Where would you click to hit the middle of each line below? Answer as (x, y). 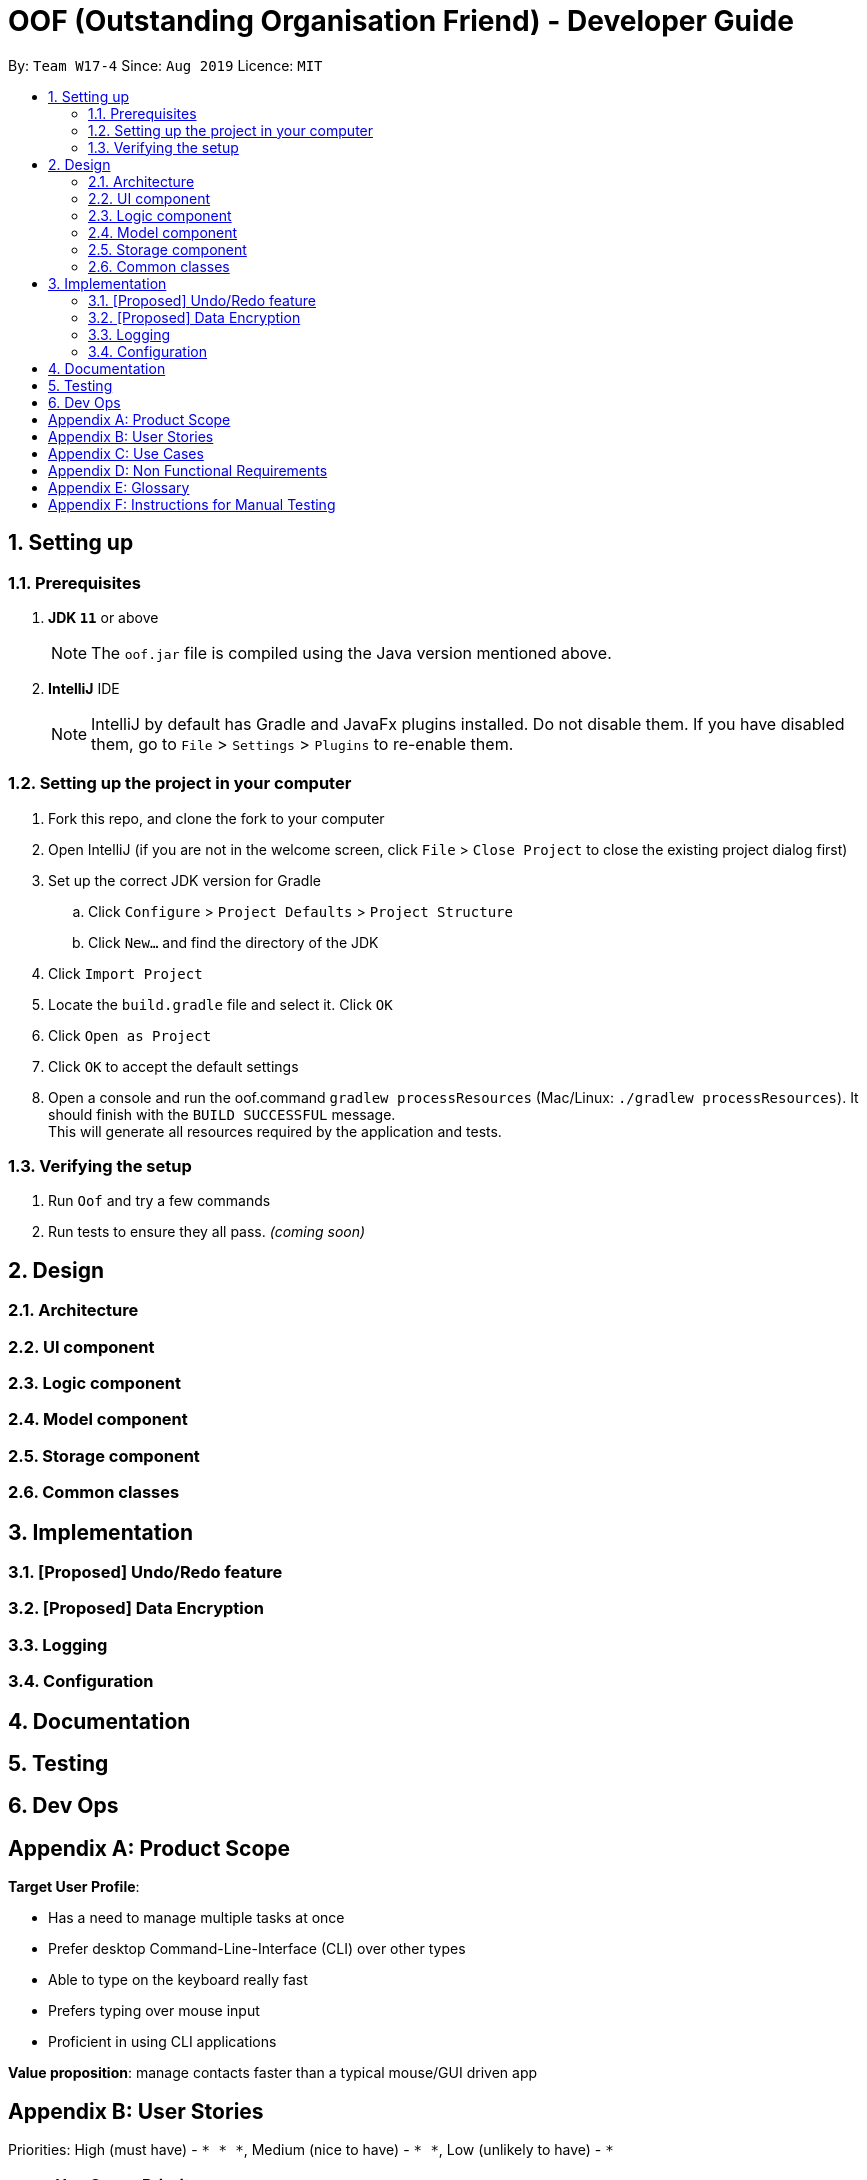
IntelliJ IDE (84, 688)
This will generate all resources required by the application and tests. (275, 1131)
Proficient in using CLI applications (162, 2042)
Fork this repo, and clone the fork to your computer (216, 818)
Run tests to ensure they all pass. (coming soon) (207, 1232)
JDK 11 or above (103, 617)
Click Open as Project (130, 1035)
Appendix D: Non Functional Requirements (188, 470)
